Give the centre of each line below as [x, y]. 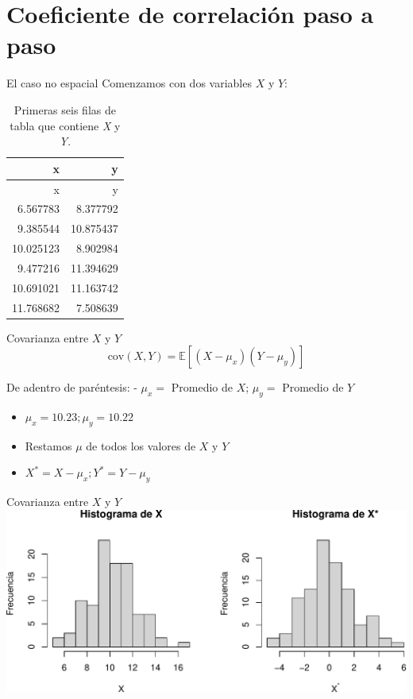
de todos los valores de [141, 445]
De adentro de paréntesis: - [72, 387]
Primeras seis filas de [65, 109]
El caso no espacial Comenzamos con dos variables [129, 83]
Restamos [48, 445]
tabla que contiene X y [65, 125]
